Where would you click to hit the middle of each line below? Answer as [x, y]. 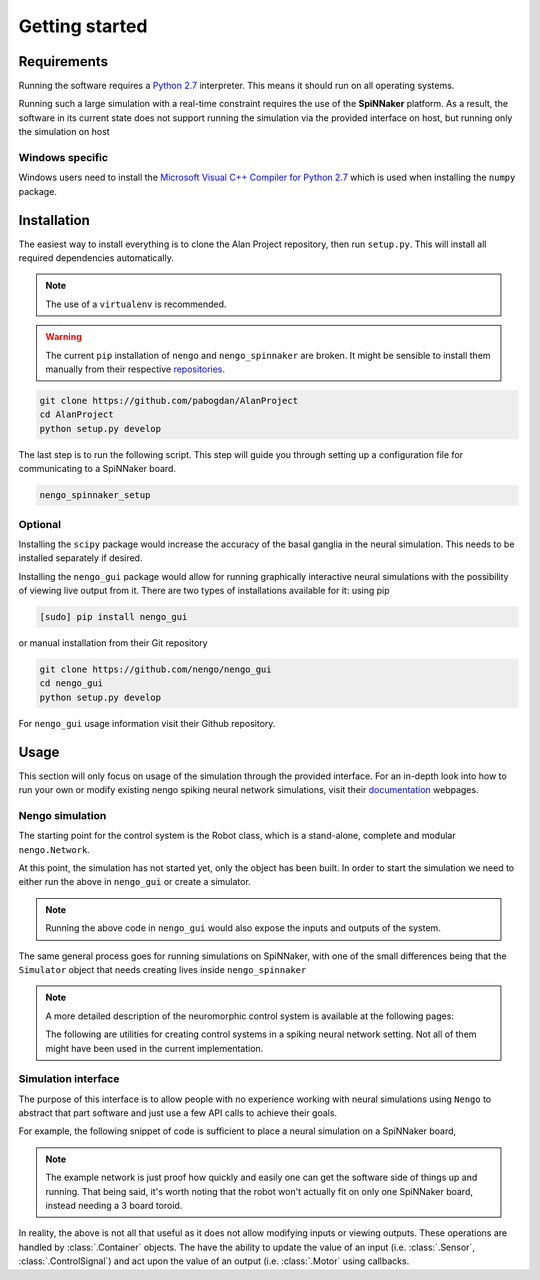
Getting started [83, 26]
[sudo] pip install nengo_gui [113, 617]
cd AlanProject [76, 414]
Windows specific [63, 157]
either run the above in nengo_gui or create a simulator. [135, 882]
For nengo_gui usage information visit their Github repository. [147, 723]
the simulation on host [64, 132]
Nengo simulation [62, 815]
